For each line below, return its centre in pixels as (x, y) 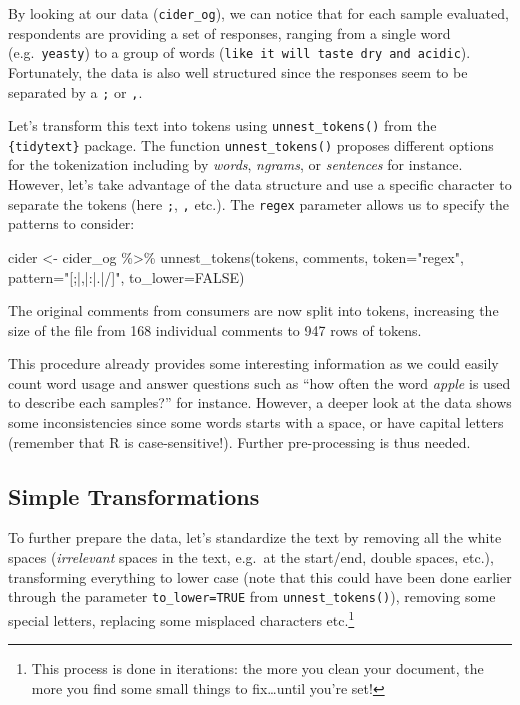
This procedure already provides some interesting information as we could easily (253, 363)
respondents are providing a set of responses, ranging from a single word (229, 32)
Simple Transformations (134, 495)
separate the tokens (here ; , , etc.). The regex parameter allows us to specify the (258, 203)
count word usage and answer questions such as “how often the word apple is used (259, 382)
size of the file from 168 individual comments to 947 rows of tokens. (215, 329)
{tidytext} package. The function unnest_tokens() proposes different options (251, 144)
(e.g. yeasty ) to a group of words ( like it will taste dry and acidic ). (239, 52)
